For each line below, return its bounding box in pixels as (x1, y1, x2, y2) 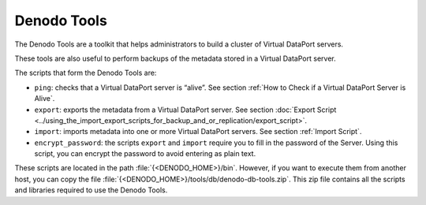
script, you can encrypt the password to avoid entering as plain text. (34, 149, 256, 158)
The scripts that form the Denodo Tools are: (14, 68, 157, 78)
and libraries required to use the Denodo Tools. (14, 185, 168, 195)
